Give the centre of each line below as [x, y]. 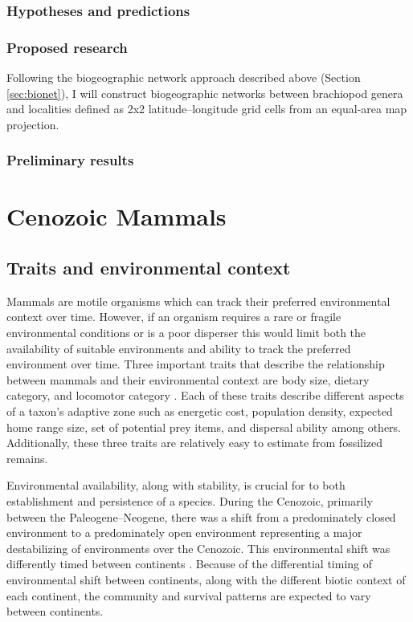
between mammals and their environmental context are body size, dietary [188, 379]
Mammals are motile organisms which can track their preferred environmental [198, 301]
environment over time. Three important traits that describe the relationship [196, 364]
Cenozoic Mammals [117, 216]
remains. [27, 458]
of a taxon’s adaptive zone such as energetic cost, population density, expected [200, 411]
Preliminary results [70, 160]
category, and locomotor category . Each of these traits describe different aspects [205, 395]
